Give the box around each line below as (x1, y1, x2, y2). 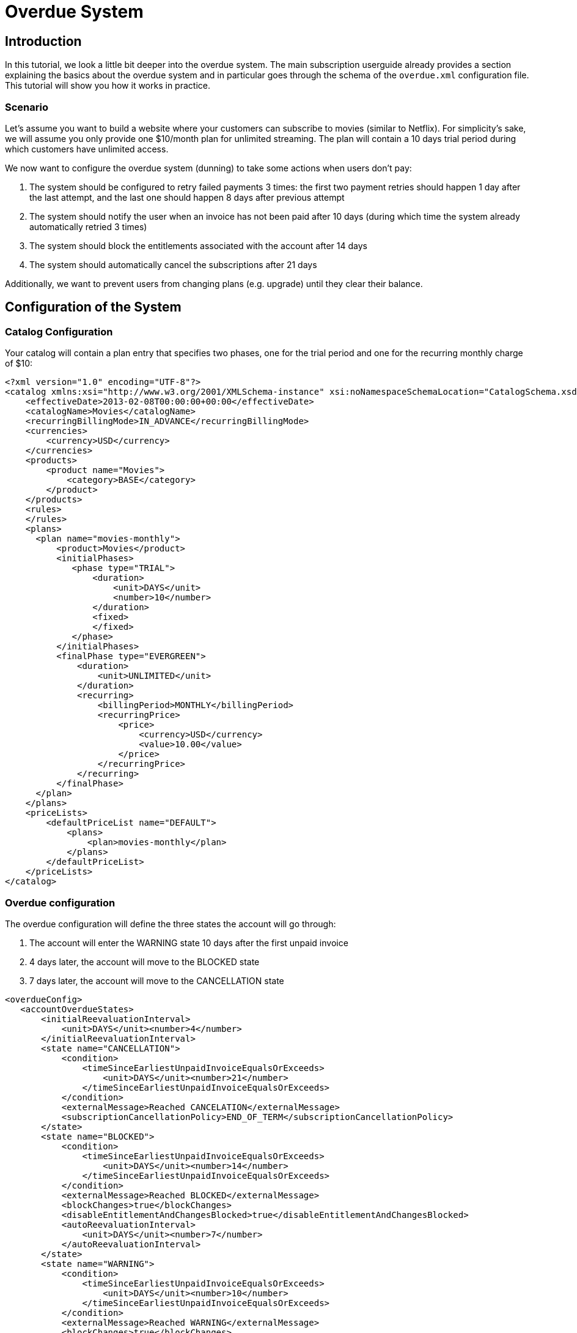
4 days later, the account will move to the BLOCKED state (29, 956, 260, 967)
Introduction (5, 33, 82, 49)
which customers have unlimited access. (5, 143, 169, 154)
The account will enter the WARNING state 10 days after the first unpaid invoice (29, 937, 348, 948)
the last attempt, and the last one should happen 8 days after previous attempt (29, 192, 345, 203)
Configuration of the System (5, 299, 182, 315)
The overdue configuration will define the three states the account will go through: (5, 918, 336, 929)
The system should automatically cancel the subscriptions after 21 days (29, 259, 317, 270)
